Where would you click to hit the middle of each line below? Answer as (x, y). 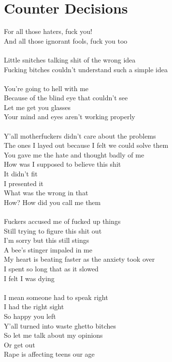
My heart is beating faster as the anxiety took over (79, 259)
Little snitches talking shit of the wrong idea (70, 59)
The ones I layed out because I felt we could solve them (86, 145)
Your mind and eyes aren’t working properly (70, 117)
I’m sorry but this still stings (47, 240)
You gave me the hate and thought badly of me (74, 154)
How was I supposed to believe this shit (63, 164)
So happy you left (30, 316)
